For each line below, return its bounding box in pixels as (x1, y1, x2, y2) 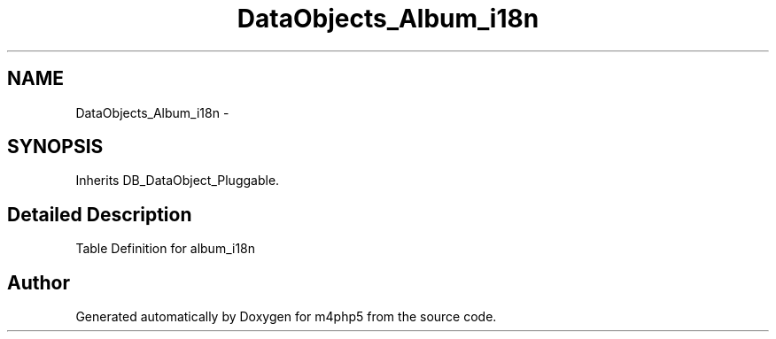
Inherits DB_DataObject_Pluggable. (75, 173, 280, 189)
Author (7, 271, 70, 294)
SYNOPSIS (7, 135, 104, 158)
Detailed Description (7, 203, 192, 226)
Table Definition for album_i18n (75, 241, 256, 257)
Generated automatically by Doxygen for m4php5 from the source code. (75, 309, 497, 325)
